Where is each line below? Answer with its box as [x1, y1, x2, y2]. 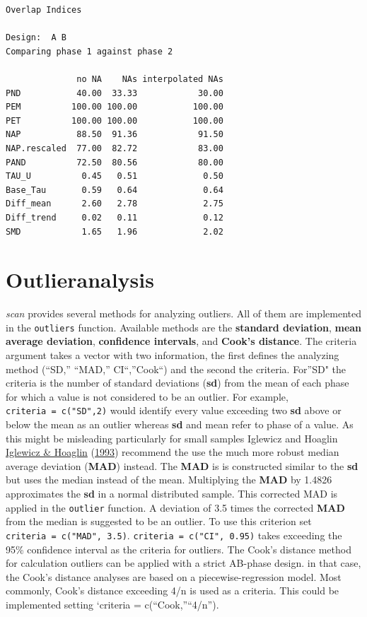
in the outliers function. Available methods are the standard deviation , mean [6, 319, 362, 334]
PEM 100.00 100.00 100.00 [6, 102, 223, 112]
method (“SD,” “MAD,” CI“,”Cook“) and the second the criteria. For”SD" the [6, 361, 346, 376]
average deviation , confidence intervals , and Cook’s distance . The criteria [6, 334, 357, 348]
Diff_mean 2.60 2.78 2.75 [6, 199, 223, 209]
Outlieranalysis [6, 265, 154, 294]
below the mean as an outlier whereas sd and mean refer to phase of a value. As [6, 417, 354, 432]
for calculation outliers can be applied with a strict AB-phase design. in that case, [6, 556, 361, 570]
